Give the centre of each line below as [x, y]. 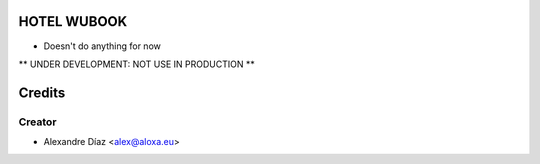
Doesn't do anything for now [102, 46]
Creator [37, 122]
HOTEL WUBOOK [73, 21]
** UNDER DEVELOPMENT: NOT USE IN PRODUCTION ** [136, 64]
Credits [42, 92]
